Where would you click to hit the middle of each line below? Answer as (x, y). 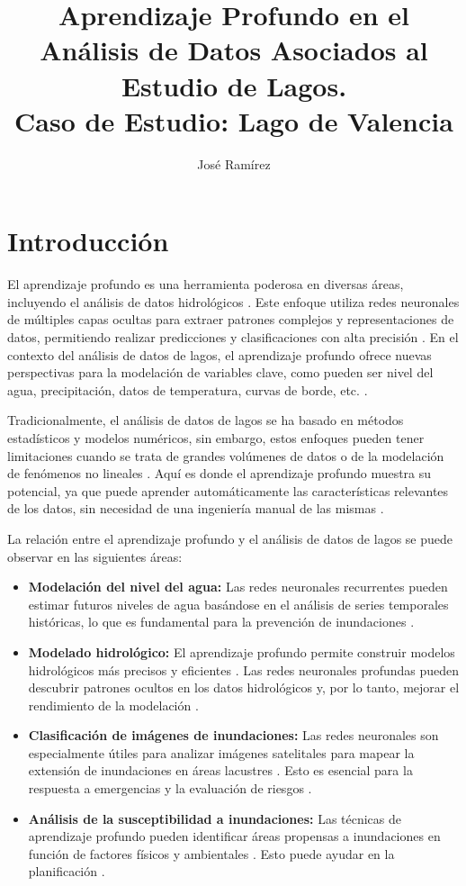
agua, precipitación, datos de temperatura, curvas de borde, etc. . (188, 389)
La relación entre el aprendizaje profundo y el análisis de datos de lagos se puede (230, 538)
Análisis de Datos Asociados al (234, 50)
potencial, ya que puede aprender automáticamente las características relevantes (228, 490)
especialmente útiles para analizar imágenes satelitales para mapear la (221, 752)
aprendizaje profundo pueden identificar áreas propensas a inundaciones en (234, 836)
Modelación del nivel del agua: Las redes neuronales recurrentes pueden (238, 587)
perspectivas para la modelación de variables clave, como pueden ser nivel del (220, 372)
